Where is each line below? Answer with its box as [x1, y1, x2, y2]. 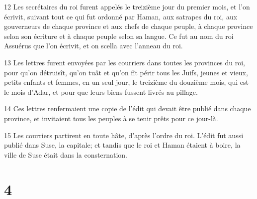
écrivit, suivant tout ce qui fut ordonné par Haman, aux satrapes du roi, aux [4, 11, 238, 21]
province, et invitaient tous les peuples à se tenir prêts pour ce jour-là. [4, 113, 218, 123]
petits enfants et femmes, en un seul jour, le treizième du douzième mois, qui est [4, 77, 249, 87]
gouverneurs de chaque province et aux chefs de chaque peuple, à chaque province [4, 21, 253, 31]
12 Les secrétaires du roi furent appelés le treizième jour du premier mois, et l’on [4, 1, 250, 11]
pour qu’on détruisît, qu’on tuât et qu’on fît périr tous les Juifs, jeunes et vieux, [4, 67, 248, 77]
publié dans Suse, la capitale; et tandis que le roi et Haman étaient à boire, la [4, 140, 241, 150]
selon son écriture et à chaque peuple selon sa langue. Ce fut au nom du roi [4, 30, 234, 41]
